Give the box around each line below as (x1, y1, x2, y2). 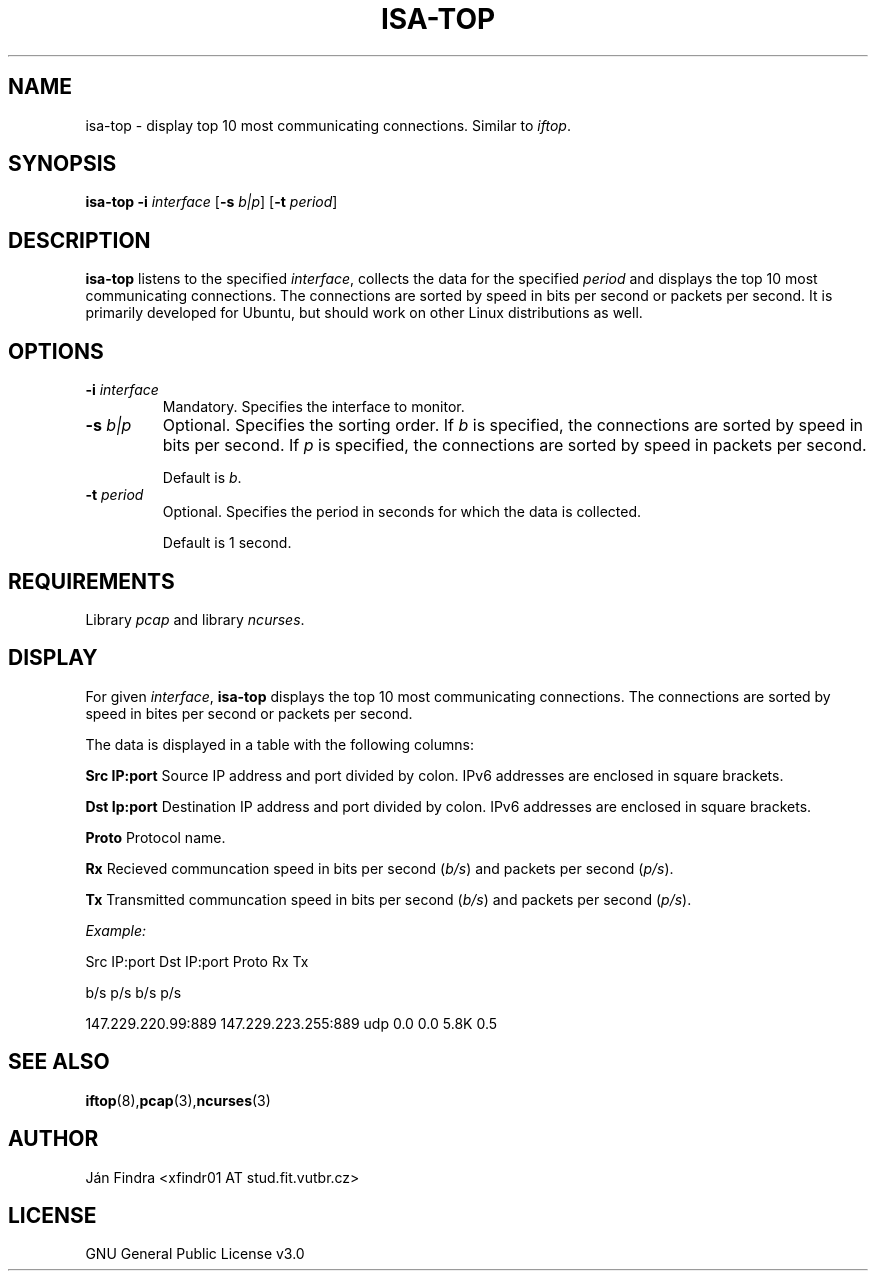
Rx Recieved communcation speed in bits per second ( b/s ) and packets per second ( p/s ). (85, 859, 674, 877)
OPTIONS (8, 338, 104, 364)
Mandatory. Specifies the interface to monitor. (162, 398, 465, 416)
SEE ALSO (8, 1049, 110, 1075)
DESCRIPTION (8, 227, 151, 253)
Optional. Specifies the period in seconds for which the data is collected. (162, 503, 642, 521)
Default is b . (162, 469, 242, 487)
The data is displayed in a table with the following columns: (85, 735, 474, 753)
